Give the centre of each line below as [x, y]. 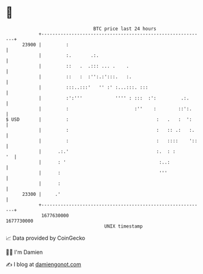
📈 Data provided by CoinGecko [46, 238]
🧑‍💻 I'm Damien [24, 252]
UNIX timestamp [124, 226]
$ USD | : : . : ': [99, 119]
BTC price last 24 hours [125, 29]
